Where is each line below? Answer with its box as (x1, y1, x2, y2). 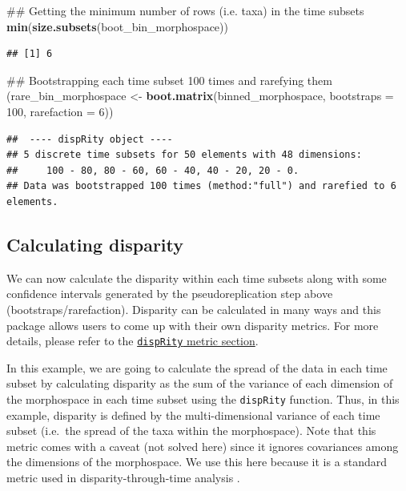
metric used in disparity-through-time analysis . (6, 469, 240, 485)
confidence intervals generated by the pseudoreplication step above (6, 285, 333, 302)
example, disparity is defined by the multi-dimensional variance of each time (6, 406, 380, 423)
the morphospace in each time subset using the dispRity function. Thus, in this (6, 390, 400, 407)
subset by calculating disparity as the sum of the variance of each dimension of (6, 375, 393, 392)
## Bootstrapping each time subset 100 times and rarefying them (6, 71, 332, 88)
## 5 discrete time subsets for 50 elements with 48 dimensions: (6, 149, 362, 161)
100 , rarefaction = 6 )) (6, 103, 114, 119)
